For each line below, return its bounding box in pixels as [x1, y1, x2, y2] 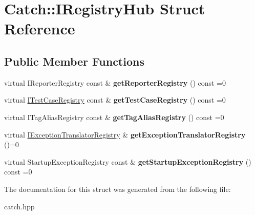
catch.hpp [4, 201, 35, 211]
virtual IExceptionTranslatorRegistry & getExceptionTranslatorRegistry [4, 129, 246, 140]
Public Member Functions [4, 53, 144, 69]
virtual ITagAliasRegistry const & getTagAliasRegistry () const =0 [4, 111, 224, 122]
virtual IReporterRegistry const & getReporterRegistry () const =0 [4, 77, 226, 88]
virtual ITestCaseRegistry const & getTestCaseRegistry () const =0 [4, 94, 226, 105]
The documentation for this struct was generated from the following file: [4, 183, 231, 194]
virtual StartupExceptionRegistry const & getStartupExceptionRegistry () [4, 156, 251, 167]
